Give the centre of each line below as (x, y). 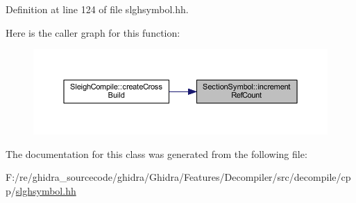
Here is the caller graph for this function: (93, 32)
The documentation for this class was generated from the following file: (156, 153)
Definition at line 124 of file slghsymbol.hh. (97, 9)
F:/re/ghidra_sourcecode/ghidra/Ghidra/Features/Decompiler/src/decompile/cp (178, 177)
